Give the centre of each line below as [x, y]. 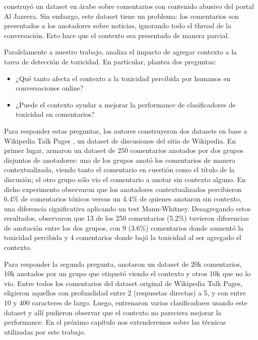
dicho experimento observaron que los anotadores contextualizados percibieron [123, 189]
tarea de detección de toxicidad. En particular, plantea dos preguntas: [110, 61]
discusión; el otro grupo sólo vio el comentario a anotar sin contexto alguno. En [125, 179]
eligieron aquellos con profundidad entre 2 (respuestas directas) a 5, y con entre [125, 293]
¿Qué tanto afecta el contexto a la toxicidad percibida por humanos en [123, 78]
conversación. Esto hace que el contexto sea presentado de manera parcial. [117, 35]
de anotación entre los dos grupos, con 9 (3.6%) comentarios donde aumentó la [124, 227]
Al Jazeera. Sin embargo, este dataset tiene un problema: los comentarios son [122, 16]
